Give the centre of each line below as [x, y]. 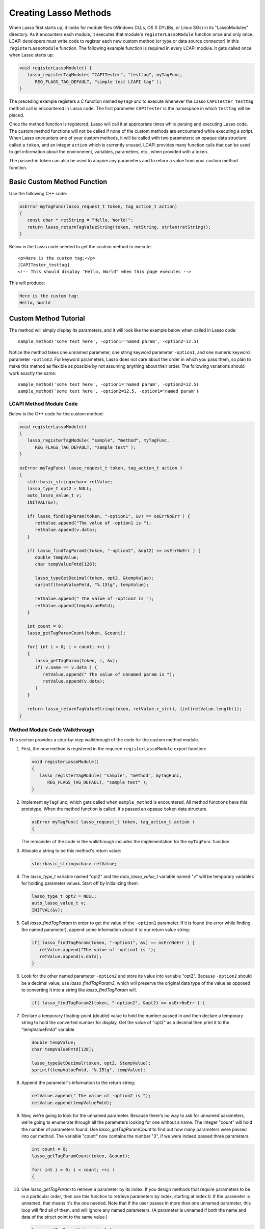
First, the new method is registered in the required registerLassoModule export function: [114, 749]
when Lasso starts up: [31, 55]
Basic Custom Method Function [58, 182]
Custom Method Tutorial [47, 318]
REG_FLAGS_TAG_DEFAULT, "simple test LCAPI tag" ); [98, 82]
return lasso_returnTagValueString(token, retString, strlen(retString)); [119, 227]
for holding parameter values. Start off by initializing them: [80, 883]
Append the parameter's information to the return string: [78, 1083]
